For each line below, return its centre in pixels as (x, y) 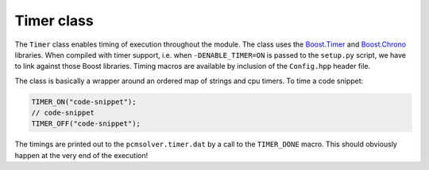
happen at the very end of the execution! (81, 155)
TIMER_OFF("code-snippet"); (86, 124)
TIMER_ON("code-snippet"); (84, 102)
